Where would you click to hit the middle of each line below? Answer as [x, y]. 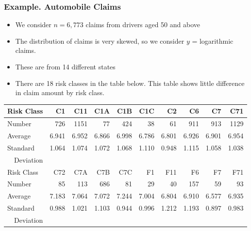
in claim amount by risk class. [60, 92]
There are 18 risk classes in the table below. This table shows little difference [130, 83]
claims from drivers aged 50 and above [143, 25]
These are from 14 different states [65, 66]
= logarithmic [213, 41]
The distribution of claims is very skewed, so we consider [100, 41]
